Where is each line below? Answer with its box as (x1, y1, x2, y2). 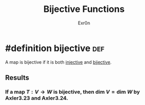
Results (5, 74, 29, 82)
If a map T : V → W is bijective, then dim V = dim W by (5, 89, 140, 95)
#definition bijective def (5, 42, 105, 54)
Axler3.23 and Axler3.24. (5, 95, 68, 102)
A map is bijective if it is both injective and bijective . (5, 59, 111, 65)
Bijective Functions (43, 3, 125, 15)
